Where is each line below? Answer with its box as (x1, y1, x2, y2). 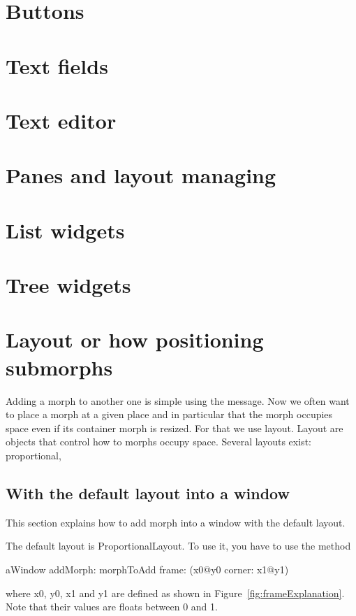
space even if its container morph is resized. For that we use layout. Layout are (6, 420, 343, 435)
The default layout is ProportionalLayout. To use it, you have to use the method (6, 538, 351, 553)
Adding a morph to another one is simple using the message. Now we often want (6, 393, 350, 408)
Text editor (6, 106, 117, 134)
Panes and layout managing (6, 161, 276, 189)
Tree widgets (6, 271, 131, 299)
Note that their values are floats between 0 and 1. (6, 599, 218, 614)
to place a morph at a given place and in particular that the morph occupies (6, 407, 333, 422)
